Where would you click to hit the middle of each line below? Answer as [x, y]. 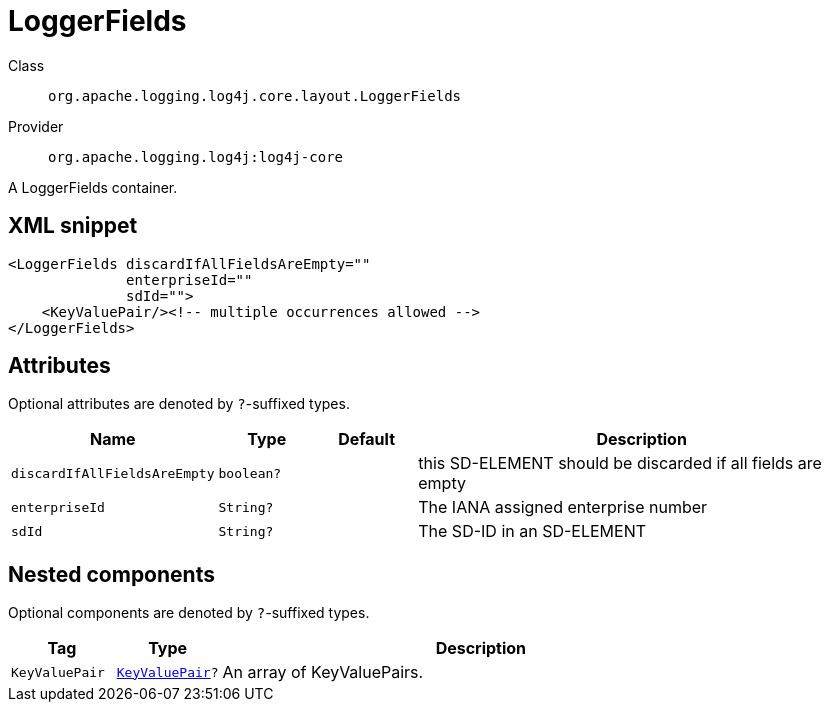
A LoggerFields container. [93, 187]
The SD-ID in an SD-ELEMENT [532, 531]
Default [366, 439]
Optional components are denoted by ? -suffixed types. [189, 613]
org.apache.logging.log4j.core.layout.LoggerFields [255, 95]
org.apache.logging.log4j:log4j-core [196, 156]
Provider [36, 126]
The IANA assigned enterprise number [563, 507]
